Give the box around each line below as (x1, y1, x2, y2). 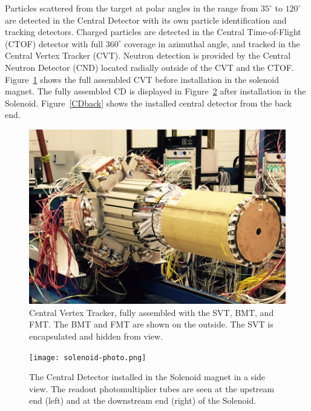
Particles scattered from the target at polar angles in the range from (5, 2, 258, 14)
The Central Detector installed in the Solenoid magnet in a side (29, 370, 266, 383)
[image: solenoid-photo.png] (29, 353, 146, 362)
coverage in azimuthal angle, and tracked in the (124, 37, 300, 50)
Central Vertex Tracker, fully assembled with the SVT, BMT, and (29, 306, 274, 318)
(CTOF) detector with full (5, 37, 103, 50)
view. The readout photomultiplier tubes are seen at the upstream (29, 382, 275, 395)
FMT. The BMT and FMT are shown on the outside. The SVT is (29, 318, 273, 330)
